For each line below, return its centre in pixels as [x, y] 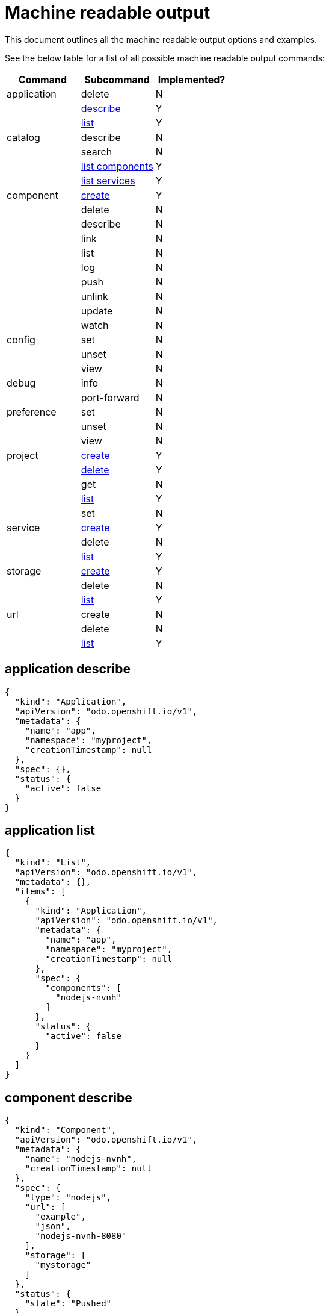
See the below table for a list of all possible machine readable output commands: [165, 58]
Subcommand [117, 79]
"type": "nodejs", [68, 1198]
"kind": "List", [53, 863]
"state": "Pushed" [68, 1304]
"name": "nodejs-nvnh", [81, 1159]
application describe [68, 669]
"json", [53, 1227]
